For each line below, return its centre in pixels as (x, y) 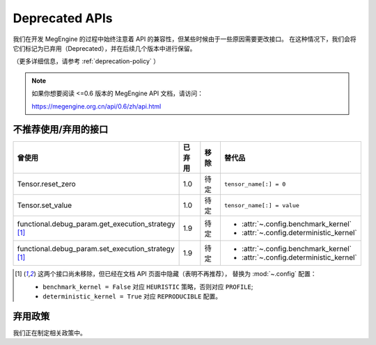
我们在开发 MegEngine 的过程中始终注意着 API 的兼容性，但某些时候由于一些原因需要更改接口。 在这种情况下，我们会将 (185, 39)
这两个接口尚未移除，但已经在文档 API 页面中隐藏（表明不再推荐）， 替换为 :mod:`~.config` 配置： (177, 274)
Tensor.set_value (45, 205)
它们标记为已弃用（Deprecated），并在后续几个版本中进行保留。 (104, 48)
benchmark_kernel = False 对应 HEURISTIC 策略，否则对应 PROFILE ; (148, 287)
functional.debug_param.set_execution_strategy (96, 249)
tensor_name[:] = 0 (255, 184)
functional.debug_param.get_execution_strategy (96, 224)
